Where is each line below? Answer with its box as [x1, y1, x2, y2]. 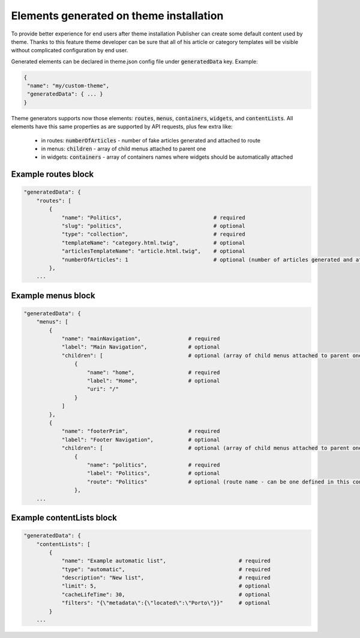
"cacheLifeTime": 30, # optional [61, 591, 271, 598]
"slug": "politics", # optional [61, 222, 245, 229]
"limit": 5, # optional [61, 583, 271, 589]
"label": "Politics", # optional [87, 470, 220, 477]
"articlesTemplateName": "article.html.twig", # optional [61, 248, 245, 255]
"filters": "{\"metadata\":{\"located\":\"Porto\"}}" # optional [61, 600, 271, 607]
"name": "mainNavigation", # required [61, 336, 220, 342]
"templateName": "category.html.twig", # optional [61, 239, 245, 246]
